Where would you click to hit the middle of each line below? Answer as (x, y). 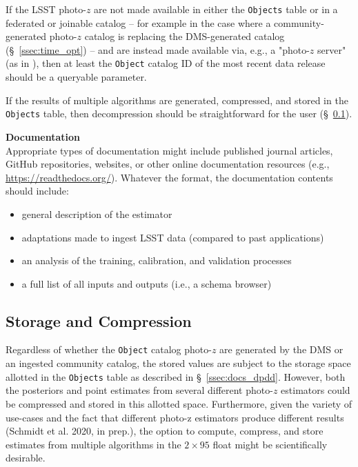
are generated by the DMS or (281, 349)
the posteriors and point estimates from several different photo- (139, 390)
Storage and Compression (99, 320)
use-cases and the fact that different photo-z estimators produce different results (175, 417)
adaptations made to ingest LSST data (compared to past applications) (173, 237)
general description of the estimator (97, 213)
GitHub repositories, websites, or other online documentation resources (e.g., (168, 164)
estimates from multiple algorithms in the (93, 444)
